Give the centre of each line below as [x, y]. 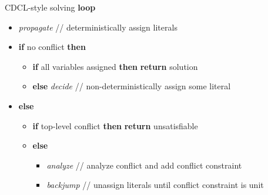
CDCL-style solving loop [50, 7]
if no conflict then [52, 47]
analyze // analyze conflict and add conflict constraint [144, 165]
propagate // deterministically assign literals [98, 27]
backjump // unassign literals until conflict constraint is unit [155, 185]
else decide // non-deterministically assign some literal [132, 86]
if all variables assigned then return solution [115, 66]
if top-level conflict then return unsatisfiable [115, 125]
